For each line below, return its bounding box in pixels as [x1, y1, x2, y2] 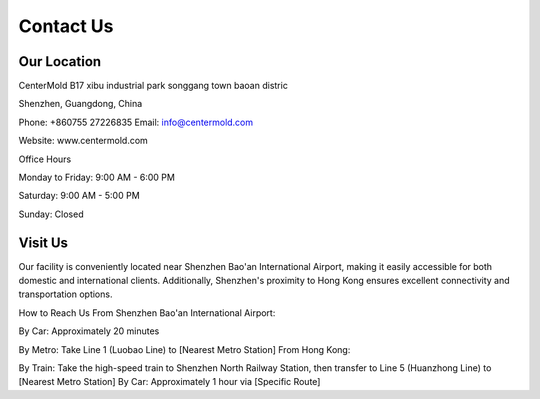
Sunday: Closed [18, 208, 84, 220]
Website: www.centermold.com [18, 135, 149, 147]
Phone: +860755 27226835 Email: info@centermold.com [18, 116, 254, 128]
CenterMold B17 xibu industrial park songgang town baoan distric [18, 80, 289, 92]
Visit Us [18, 234, 69, 251]
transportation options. [18, 288, 113, 300]
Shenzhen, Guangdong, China [18, 98, 143, 110]
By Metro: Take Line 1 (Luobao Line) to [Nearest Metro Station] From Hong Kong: [18, 343, 351, 355]
